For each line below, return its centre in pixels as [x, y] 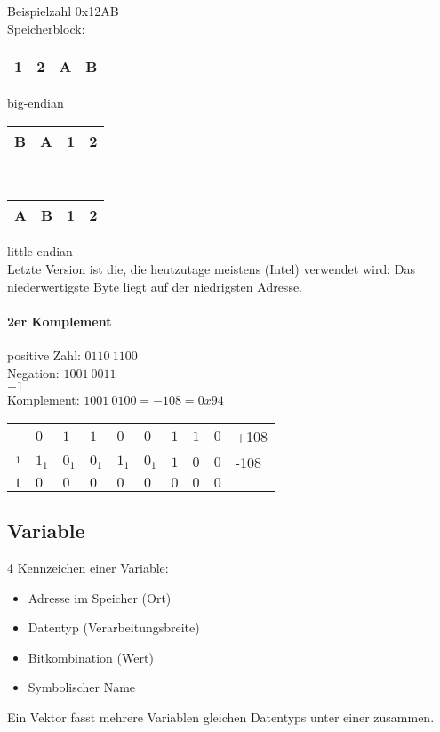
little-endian [40, 251]
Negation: [33, 372]
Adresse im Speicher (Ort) [100, 597]
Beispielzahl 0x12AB [63, 11]
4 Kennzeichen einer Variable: [88, 567]
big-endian [36, 103]
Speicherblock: [46, 28]
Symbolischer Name [82, 687]
